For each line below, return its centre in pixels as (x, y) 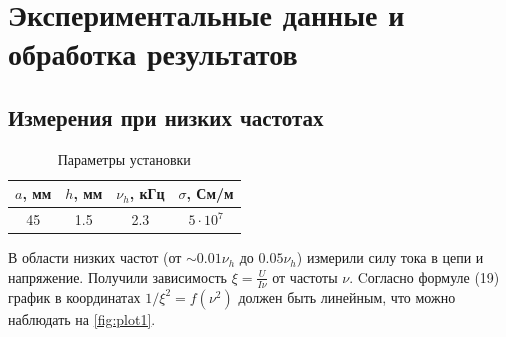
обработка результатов (153, 53)
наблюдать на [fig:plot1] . (82, 318)
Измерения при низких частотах (166, 116)
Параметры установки (124, 158)
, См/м (210, 193)
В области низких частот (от (95, 257)
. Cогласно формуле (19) (424, 276)
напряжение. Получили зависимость (117, 276)
